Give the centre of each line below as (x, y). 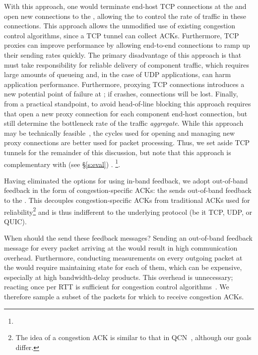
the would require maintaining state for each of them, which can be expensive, (123, 267)
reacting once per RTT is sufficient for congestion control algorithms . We (117, 287)
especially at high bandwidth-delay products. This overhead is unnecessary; (119, 277)
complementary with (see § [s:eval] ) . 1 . (62, 163)
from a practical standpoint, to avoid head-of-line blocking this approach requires (128, 103)
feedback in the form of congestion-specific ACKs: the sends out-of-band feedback (128, 190)
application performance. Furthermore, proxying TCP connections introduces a (124, 84)
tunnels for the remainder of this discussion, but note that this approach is (118, 152)
